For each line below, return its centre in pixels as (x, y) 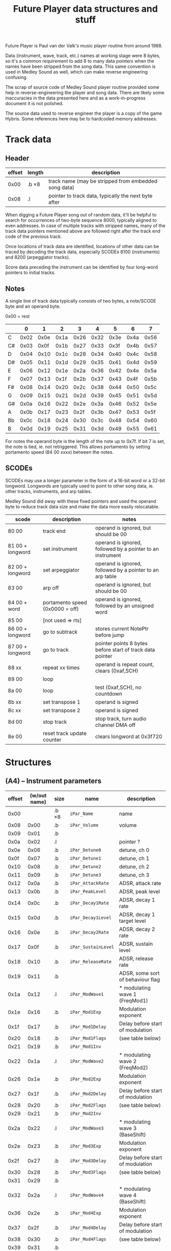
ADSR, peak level (139, 891)
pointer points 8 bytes (121, 643)
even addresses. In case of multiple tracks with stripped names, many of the (85, 226)
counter (52, 740)
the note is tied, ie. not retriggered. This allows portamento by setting (78, 447)
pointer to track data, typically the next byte (100, 196)
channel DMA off (115, 725)
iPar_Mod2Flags (88, 1105)
